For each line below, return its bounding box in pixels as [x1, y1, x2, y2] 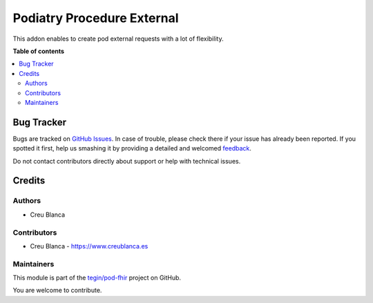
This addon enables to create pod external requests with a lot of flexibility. [12, 35, 224, 43]
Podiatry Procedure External [12, 10, 179, 26]
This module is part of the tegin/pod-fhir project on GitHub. [12, 273, 182, 282]
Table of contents [12, 47, 65, 55]
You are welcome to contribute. [12, 286, 102, 295]
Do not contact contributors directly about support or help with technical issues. [12, 157, 241, 165]
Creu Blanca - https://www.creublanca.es [30, 242, 149, 250]
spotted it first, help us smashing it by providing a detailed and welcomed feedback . [12, 144, 252, 153]
